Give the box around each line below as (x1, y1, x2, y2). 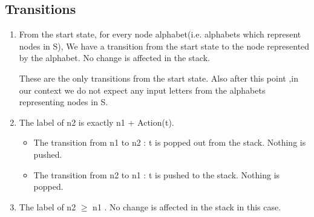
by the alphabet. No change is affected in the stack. (19, 51, 210, 64)
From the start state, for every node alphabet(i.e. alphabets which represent (19, 28, 301, 40)
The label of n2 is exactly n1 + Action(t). (19, 115, 174, 128)
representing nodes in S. (19, 96, 108, 108)
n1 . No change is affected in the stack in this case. (93, 200, 281, 213)
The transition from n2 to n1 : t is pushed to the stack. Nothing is (33, 168, 280, 181)
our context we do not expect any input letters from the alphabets (19, 83, 266, 96)
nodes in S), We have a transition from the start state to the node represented (19, 39, 310, 52)
